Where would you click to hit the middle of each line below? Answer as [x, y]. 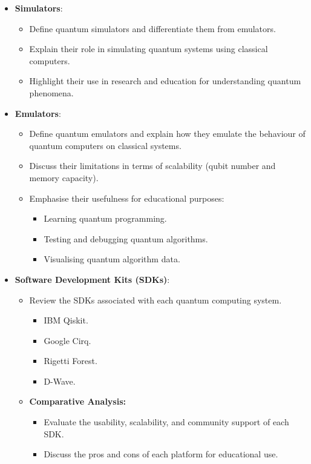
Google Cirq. [67, 340]
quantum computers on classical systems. [105, 145]
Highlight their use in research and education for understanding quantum [165, 81]
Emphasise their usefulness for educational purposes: [127, 198]
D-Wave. [60, 381]
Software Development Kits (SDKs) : [92, 279]
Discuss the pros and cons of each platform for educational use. [161, 454]
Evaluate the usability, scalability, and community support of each [166, 422]
